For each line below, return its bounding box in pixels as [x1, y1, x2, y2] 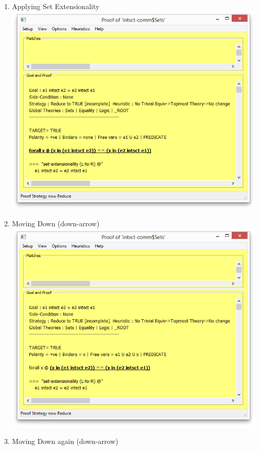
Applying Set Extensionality [12, 1, 100, 11]
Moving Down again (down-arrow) [12, 435, 118, 446]
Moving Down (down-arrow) [12, 218, 100, 229]
